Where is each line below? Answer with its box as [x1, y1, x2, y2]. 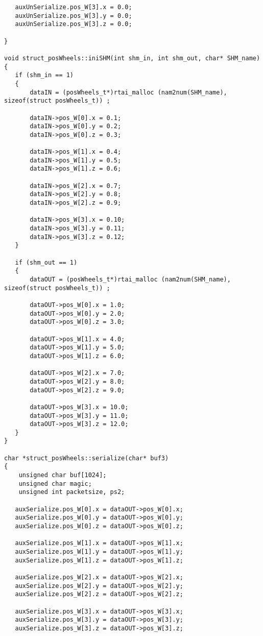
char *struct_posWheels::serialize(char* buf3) [4, 454, 169, 462]
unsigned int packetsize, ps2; [18, 488, 125, 496]
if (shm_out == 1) [15, 258, 78, 266]
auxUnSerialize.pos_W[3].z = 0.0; [15, 20, 132, 28]
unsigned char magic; [18, 480, 92, 487]
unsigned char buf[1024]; [18, 472, 107, 479]
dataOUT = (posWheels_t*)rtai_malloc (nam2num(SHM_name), [30, 276, 231, 283]
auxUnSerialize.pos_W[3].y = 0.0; [15, 12, 132, 19]
